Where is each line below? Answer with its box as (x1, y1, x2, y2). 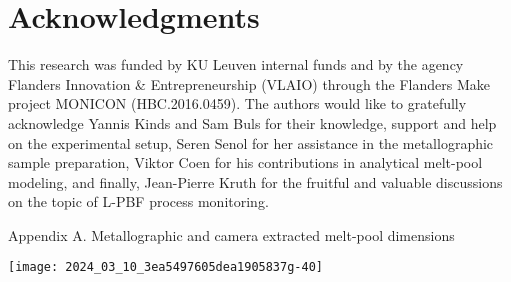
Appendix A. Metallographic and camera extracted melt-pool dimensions (8, 224, 455, 245)
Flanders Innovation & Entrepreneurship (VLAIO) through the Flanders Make (8, 73, 490, 94)
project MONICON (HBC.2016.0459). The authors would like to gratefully (8, 93, 467, 114)
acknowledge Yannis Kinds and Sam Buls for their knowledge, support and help (8, 112, 497, 133)
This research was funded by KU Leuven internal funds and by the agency (8, 54, 464, 75)
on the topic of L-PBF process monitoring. (8, 191, 269, 212)
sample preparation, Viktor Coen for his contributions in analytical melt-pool (8, 152, 483, 173)
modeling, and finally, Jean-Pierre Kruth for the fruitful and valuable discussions (8, 171, 503, 192)
